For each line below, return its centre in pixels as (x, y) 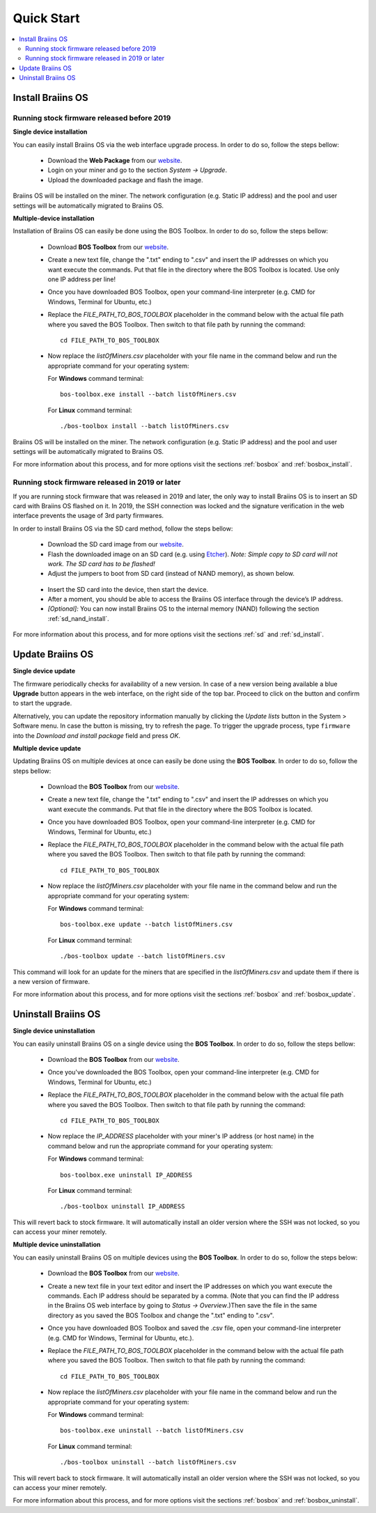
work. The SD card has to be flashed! (102, 563)
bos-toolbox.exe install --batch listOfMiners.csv (148, 394)
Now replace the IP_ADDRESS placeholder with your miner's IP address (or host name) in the (181, 1136)
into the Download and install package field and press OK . (97, 735)
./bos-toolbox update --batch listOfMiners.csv (143, 956)
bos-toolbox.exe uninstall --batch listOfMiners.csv (152, 1430)
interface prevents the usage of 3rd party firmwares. (88, 516)
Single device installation (50, 132)
